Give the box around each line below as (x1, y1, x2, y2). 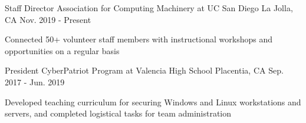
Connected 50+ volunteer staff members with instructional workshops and (5, 33, 272, 45)
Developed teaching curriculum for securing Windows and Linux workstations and (5, 95, 301, 108)
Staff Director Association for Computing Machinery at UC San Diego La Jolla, (5, 2, 293, 14)
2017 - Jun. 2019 (5, 75, 65, 88)
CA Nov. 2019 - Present (5, 13, 91, 25)
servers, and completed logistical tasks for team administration (5, 107, 232, 119)
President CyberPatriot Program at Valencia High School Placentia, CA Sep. (5, 64, 284, 77)
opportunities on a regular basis (5, 44, 120, 56)
